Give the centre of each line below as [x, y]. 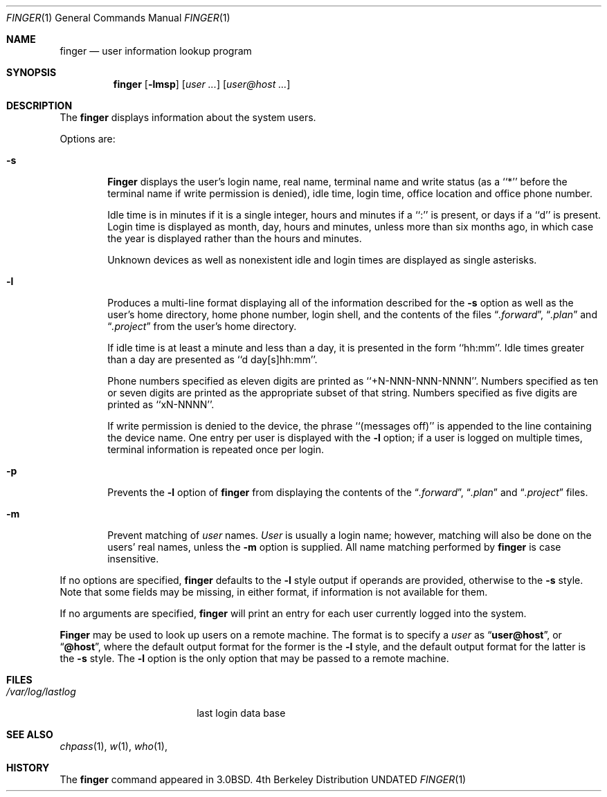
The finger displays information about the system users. [188, 117]
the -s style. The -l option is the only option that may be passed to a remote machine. [254, 658]
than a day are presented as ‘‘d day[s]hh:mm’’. [212, 359]
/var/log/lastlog [41, 691]
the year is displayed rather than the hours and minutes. [235, 238]
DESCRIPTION [39, 106]
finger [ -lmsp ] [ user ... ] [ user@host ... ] [202, 84]
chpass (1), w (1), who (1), [114, 746]
